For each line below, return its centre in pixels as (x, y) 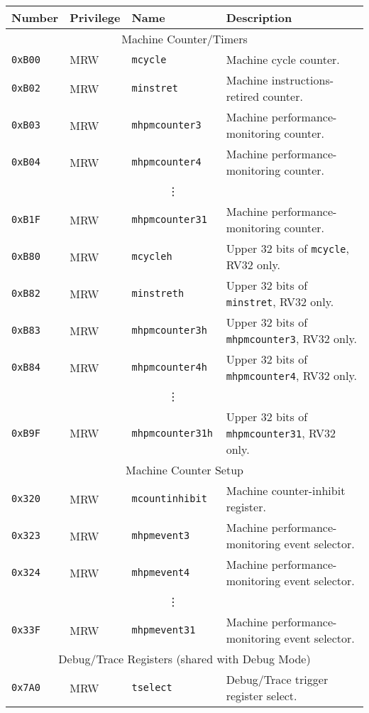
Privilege (95, 17)
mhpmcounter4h (169, 367)
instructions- (303, 80)
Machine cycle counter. (283, 59)
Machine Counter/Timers (184, 39)
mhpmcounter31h (172, 433)
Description (259, 17)
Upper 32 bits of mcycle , (287, 248)
